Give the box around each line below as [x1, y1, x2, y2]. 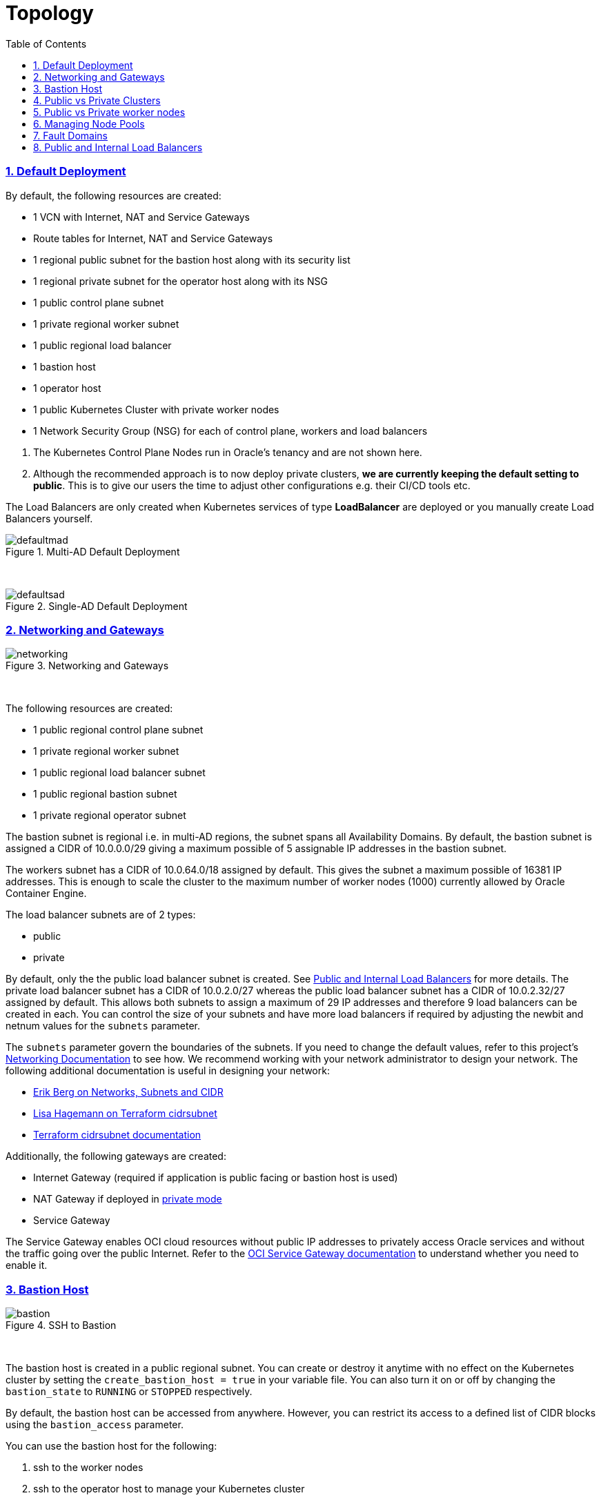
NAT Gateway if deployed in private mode [33, 1193, 222, 1205]
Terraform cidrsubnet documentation [33, 1129, 201, 1141]
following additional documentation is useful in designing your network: [6, 1065, 330, 1077]
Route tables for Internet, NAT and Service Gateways [33, 232, 273, 244]
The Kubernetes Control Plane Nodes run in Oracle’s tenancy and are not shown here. [33, 446, 422, 458]
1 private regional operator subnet [33, 809, 186, 822]
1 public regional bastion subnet [33, 788, 177, 800]
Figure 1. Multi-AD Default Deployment [6, 545, 180, 557]
